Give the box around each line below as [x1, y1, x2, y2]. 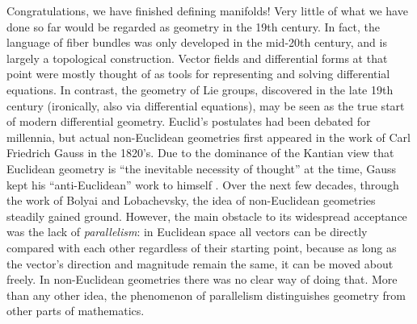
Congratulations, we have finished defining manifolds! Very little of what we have [6, 2, 408, 19]
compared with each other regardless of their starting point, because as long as [6, 239, 397, 255]
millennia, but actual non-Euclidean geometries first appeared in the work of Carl [6, 128, 411, 145]
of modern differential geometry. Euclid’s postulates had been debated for [6, 113, 371, 130]
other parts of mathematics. [6, 302, 145, 319]
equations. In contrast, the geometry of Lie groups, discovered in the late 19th [6, 81, 394, 98]
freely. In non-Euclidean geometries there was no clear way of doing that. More [6, 271, 398, 288]
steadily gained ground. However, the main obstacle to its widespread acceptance [6, 207, 407, 224]
